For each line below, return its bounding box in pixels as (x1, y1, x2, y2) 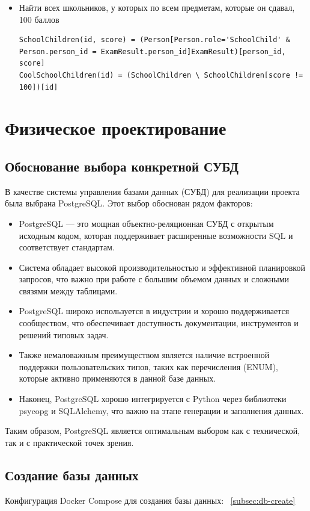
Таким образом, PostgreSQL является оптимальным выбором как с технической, (5, 424, 300, 437)
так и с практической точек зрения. (5, 436, 134, 448)
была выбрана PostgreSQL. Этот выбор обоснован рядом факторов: (5, 197, 253, 209)
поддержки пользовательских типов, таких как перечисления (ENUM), (19, 360, 279, 373)
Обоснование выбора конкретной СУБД (5, 156, 239, 175)
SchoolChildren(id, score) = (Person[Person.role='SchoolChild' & (19, 36, 290, 45)
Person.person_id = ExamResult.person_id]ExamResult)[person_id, (19, 47, 286, 56)
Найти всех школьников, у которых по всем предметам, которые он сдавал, (19, 1, 295, 13)
